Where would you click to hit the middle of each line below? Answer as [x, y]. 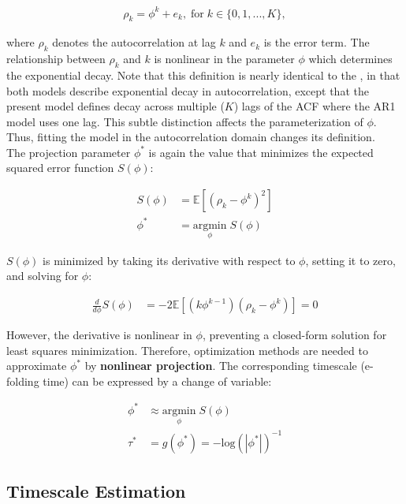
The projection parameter [69, 152]
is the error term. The [317, 42]
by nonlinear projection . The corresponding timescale [221, 366]
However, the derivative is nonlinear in [99, 335]
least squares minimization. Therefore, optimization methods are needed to [187, 350]
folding [23, 381]
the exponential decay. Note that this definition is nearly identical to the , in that [203, 75]
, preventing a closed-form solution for [294, 335]
